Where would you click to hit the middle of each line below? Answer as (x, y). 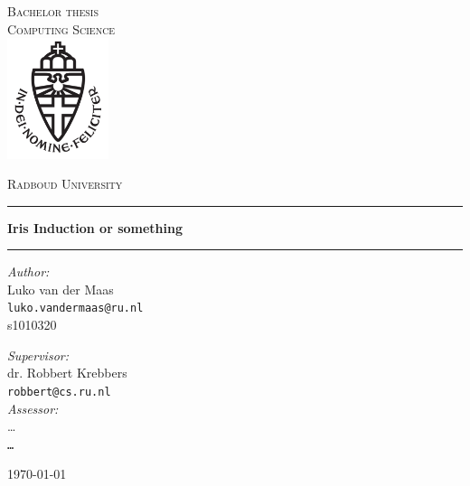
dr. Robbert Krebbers (67, 373)
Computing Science (61, 28)
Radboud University (65, 184)
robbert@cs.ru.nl (59, 392)
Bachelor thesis (53, 11)
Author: (28, 271)
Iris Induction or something (95, 227)
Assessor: (33, 408)
